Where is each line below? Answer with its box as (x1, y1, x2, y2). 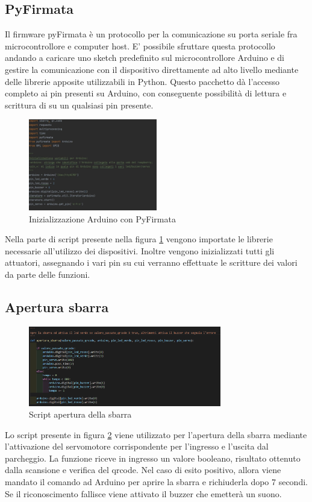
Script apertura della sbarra (29, 408, 132, 421)
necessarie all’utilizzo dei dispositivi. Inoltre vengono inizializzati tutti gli (5, 244, 275, 257)
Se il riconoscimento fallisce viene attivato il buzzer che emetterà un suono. (5, 487, 282, 500)
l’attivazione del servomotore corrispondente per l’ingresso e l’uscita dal (5, 440, 269, 453)
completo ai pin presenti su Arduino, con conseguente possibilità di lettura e (5, 87, 287, 99)
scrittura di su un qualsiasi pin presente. (5, 98, 154, 111)
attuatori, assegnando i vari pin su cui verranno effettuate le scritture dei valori (5, 256, 298, 269)
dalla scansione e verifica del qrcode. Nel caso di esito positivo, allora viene (5, 463, 281, 476)
